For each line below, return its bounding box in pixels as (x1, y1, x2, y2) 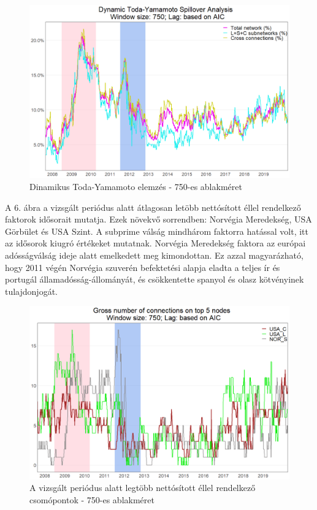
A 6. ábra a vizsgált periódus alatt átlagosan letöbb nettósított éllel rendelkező (5, 200, 301, 213)
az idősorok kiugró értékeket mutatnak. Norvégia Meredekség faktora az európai (5, 237, 306, 249)
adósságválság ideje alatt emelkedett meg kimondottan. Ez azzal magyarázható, (5, 248, 304, 261)
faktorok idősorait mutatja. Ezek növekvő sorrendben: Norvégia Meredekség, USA (5, 213, 312, 226)
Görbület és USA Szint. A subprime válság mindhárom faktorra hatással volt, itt (5, 224, 308, 237)
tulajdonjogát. (5, 284, 58, 297)
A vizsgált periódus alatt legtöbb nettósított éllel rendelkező (29, 481, 256, 494)
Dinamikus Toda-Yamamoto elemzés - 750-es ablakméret (29, 180, 242, 192)
